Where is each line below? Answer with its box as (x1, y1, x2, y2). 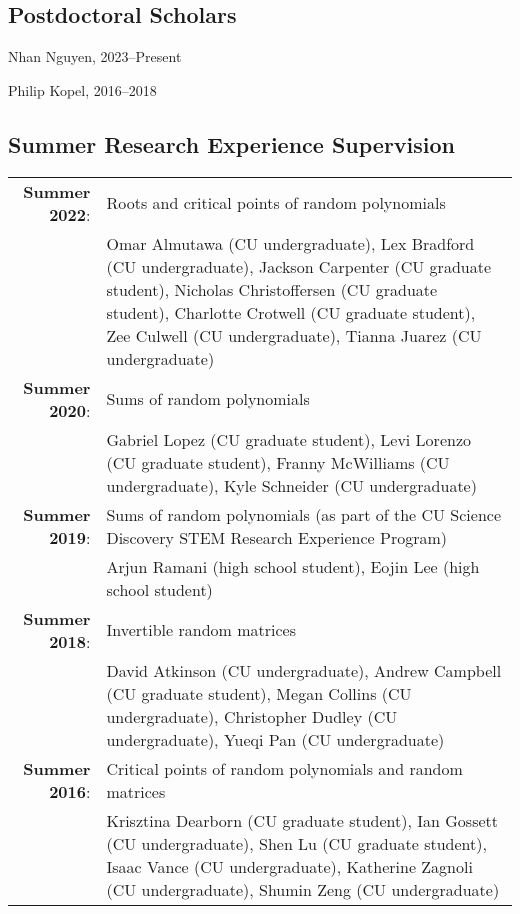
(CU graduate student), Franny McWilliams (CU (106, 450, 450, 474)
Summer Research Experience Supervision (8, 128, 456, 159)
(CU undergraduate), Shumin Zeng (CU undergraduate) (106, 877, 500, 901)
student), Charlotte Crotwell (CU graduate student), (106, 300, 476, 324)
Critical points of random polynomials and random (106, 756, 463, 780)
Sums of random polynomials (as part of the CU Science (106, 502, 502, 526)
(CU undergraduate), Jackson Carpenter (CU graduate (106, 254, 491, 278)
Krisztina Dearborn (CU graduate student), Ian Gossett (106, 808, 498, 832)
